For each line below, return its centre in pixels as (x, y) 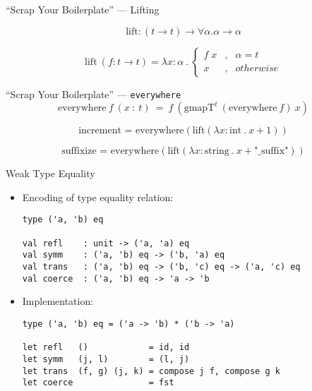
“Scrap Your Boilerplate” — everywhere (94, 94)
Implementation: (58, 301)
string (217, 151)
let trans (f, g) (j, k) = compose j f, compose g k (151, 371)
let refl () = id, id (106, 348)
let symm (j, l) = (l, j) (106, 359)
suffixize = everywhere (110, 151)
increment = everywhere (131, 131)
